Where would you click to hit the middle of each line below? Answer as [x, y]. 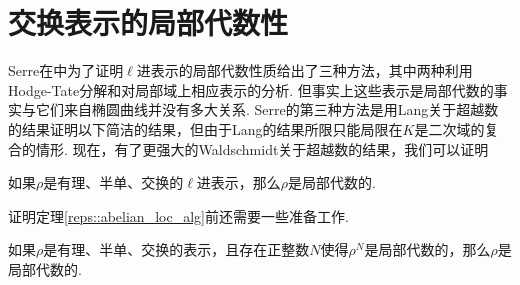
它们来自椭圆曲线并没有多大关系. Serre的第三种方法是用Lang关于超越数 [267, 109]
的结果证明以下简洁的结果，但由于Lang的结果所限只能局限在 [205, 128]
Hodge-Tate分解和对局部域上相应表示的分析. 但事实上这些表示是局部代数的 [251, 89]
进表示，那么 [238, 182]
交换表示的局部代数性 [148, 22]
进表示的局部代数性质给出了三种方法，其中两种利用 [304, 70]
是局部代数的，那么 [427, 249]
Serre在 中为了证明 [66, 70]
